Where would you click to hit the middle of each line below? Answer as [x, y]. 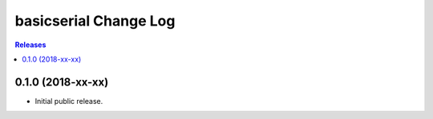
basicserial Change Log [95, 21]
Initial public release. [69, 101]
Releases [30, 45]
